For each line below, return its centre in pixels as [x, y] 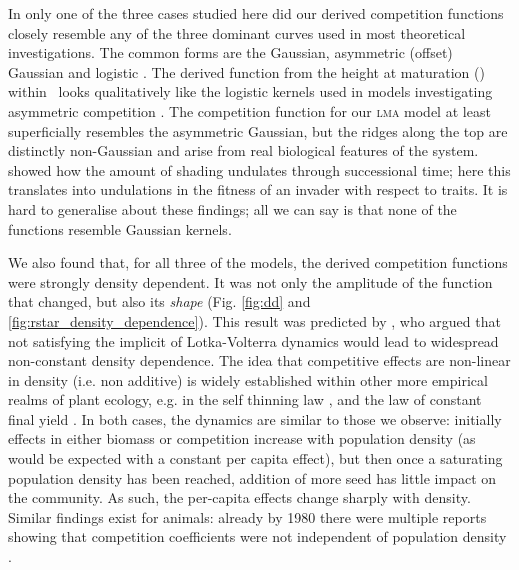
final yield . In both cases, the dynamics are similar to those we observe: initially [255, 418]
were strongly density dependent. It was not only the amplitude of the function [250, 281]
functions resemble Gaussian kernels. [120, 228]
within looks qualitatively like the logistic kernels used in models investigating [250, 91]
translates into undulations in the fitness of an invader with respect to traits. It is [258, 189]
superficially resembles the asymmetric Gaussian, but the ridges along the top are [258, 130]
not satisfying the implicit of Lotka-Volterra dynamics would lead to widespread [253, 340]
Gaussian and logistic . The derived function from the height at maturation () [246, 71]
